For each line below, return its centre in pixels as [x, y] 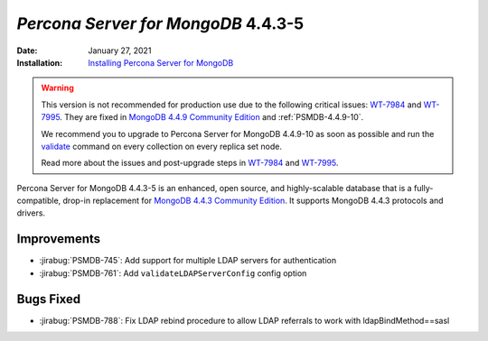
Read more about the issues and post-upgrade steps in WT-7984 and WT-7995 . [190, 163]
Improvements [59, 239]
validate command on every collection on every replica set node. [161, 146]
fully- [423, 188]
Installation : [40, 62]
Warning [57, 88]
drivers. [31, 213]
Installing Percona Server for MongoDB [161, 62]
